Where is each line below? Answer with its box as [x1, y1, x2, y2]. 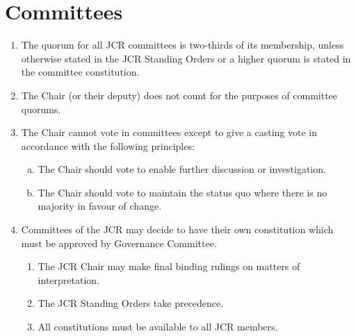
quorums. [21, 101, 61, 116]
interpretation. [38, 272, 99, 287]
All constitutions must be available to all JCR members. [38, 319, 278, 334]
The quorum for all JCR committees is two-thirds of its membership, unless [21, 37, 344, 52]
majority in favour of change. [38, 199, 162, 213]
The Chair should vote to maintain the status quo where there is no [38, 185, 327, 199]
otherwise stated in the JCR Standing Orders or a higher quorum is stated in [21, 51, 351, 65]
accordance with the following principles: [21, 138, 195, 153]
